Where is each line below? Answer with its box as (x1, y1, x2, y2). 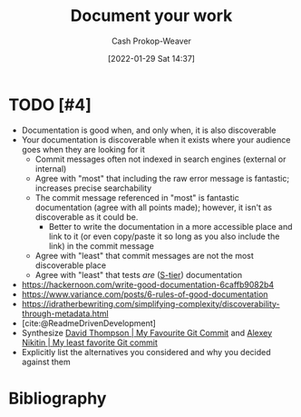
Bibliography (8, 388, 107, 409)
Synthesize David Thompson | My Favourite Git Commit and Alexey (21, 327, 273, 338)
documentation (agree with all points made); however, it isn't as (34, 202, 273, 213)
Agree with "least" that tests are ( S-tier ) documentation (34, 269, 243, 280)
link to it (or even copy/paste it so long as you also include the (48, 231, 280, 242)
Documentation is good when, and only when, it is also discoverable (21, 124, 277, 135)
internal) (34, 163, 67, 174)
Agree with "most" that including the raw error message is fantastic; (34, 173, 290, 184)
